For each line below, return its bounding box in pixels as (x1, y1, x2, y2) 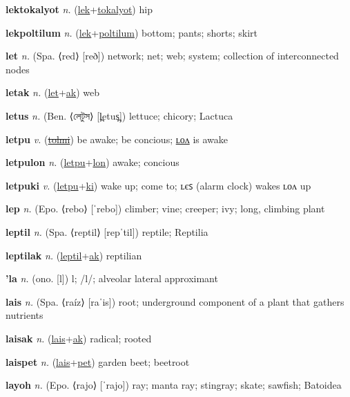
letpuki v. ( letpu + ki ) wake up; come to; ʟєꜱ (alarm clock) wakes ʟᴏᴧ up (6, 178, 311, 192)
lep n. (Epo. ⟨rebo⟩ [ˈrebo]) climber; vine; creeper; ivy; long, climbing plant (6, 201, 325, 216)
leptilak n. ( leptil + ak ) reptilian (6, 248, 142, 262)
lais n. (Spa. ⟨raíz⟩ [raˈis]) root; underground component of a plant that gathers (6, 294, 344, 308)
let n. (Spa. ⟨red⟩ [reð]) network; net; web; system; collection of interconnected (6, 48, 339, 63)
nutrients (6, 308, 43, 322)
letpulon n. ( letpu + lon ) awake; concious (6, 155, 179, 169)
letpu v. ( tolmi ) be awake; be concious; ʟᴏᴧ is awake (6, 131, 229, 146)
